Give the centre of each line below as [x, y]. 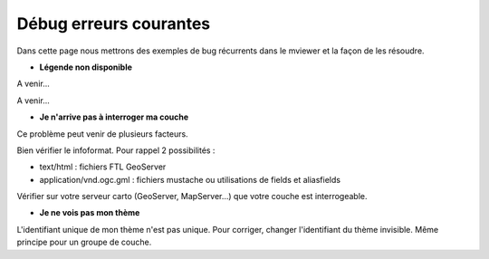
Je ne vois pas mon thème [90, 213]
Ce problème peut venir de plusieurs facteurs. [103, 134]
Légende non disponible [86, 67]
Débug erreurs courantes [114, 24]
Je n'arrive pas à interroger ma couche [114, 117]
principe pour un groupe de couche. [84, 242]
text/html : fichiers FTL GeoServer [103, 167]
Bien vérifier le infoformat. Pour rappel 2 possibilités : [116, 150]
